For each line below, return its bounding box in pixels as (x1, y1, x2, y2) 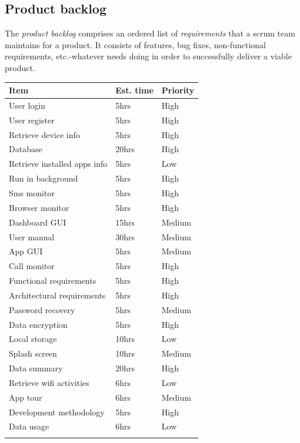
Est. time (115, 84, 154, 96)
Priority (161, 84, 195, 96)
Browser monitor (9, 201, 69, 213)
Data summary (9, 362, 63, 374)
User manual (9, 230, 55, 243)
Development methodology (9, 405, 105, 418)
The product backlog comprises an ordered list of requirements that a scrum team (5, 27, 295, 39)
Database (9, 143, 42, 155)
